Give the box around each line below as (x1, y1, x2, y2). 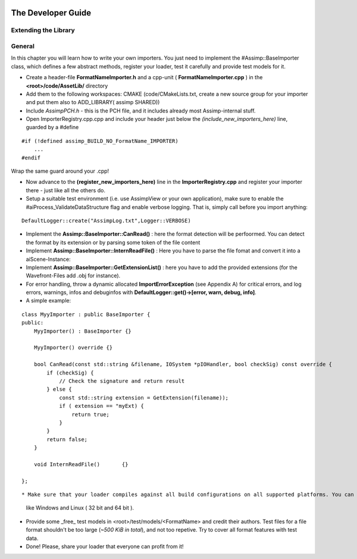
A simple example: (26, 297, 71, 304)
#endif (21, 154, 41, 161)
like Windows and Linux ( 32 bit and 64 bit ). (26, 504, 134, 511)
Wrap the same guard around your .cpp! (11, 167, 109, 175)
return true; (71, 411, 110, 418)
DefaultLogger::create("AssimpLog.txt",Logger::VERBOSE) (21, 217, 192, 224)
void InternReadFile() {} (33, 461, 129, 467)
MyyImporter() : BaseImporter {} (33, 327, 132, 335)
